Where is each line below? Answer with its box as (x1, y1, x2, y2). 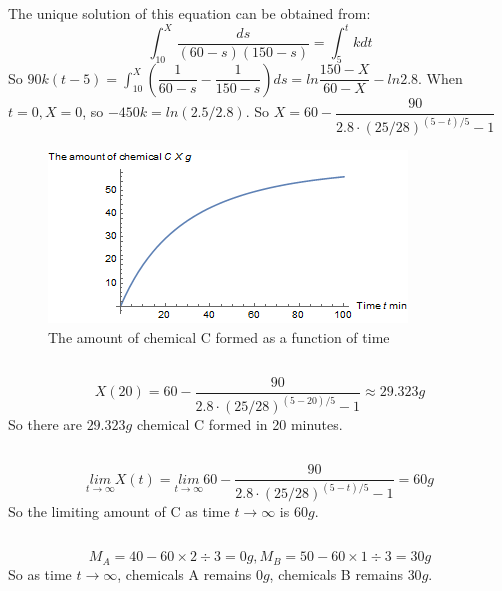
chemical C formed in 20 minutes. (136, 414, 343, 435)
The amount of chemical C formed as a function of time (48, 326, 390, 347)
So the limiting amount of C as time (8, 501, 230, 522)
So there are (8, 414, 82, 435)
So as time (8, 563, 72, 584)
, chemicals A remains (117, 563, 252, 584)
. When (418, 67, 463, 88)
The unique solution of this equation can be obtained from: (8, 3, 371, 23)
